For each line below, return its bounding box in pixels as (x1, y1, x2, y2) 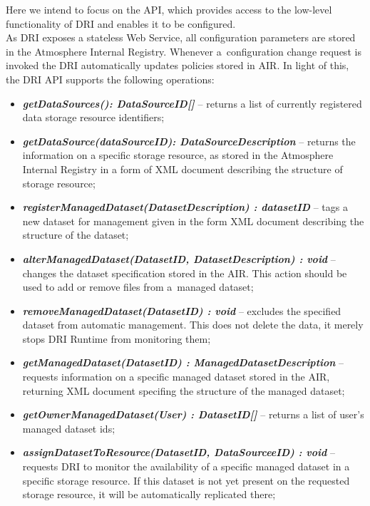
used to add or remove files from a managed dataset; (22, 279, 254, 294)
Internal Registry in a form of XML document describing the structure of (22, 161, 343, 176)
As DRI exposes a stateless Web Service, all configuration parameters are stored (6, 30, 356, 45)
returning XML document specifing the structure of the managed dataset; (22, 383, 345, 398)
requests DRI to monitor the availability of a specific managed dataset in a (22, 459, 350, 474)
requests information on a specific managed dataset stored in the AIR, (22, 369, 330, 384)
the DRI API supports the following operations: (6, 71, 215, 86)
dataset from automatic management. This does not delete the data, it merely (22, 317, 364, 332)
